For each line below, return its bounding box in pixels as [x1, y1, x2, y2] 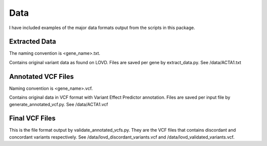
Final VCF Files [9, 114, 56, 123]
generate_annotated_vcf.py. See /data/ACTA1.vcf [9, 101, 108, 107]
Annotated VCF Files [9, 72, 74, 81]
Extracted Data [9, 37, 56, 46]
